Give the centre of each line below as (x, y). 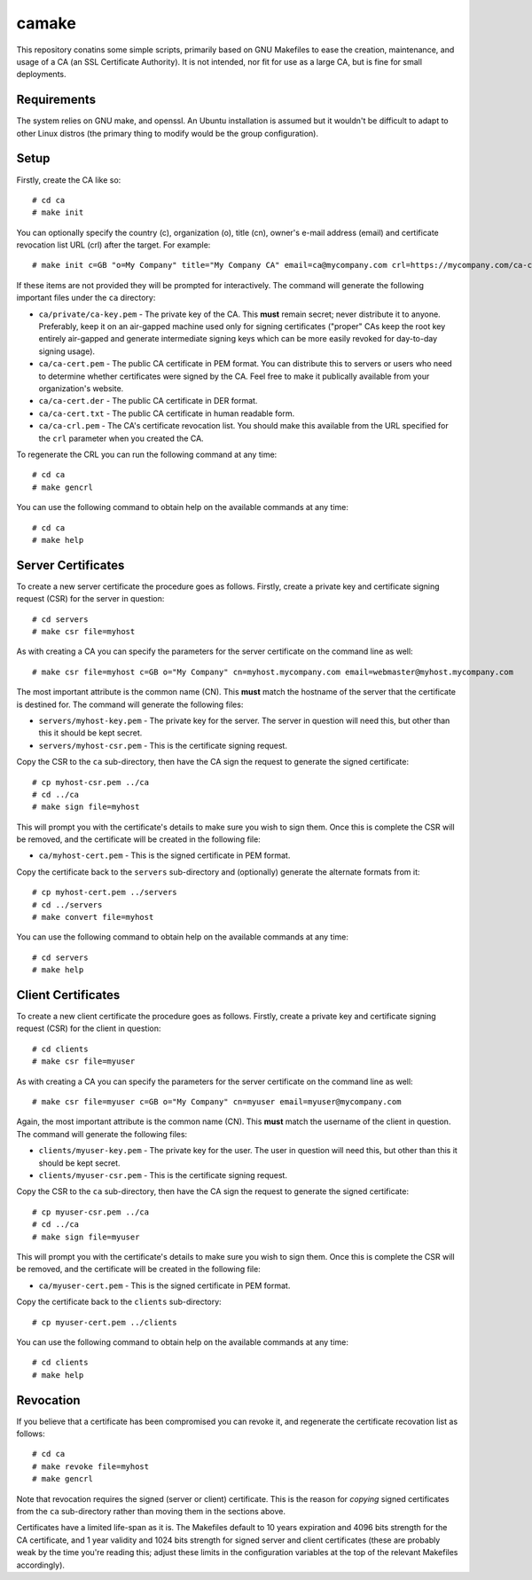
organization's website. (81, 389)
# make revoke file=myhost (91, 1466)
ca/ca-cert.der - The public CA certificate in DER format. (148, 401)
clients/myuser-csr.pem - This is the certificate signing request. (163, 1175)
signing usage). (67, 351)
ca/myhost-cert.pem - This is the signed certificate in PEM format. (164, 855)
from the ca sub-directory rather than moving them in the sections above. (151, 1511)
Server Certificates (70, 565)
